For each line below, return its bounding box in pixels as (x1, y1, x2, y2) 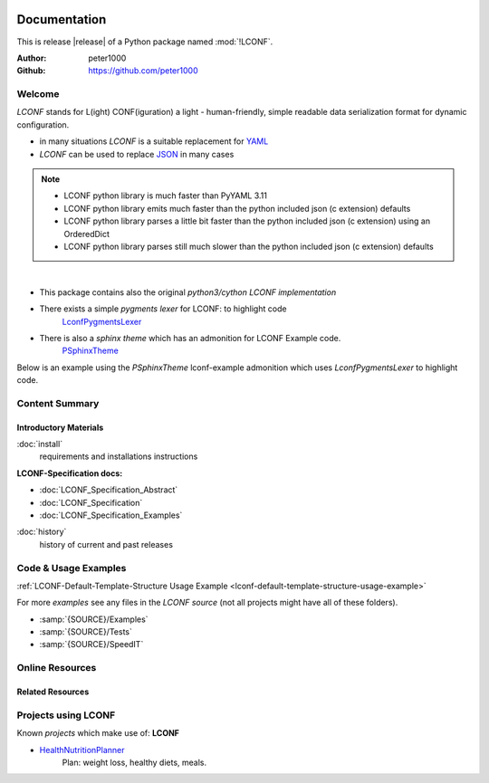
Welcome (16, 88, 60, 100)
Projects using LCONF (16, 709, 116, 721)
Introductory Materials (16, 422, 104, 433)
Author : (16, 53, 47, 63)
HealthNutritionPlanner (39, 744, 126, 755)
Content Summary (16, 396, 100, 409)
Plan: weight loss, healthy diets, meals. (62, 757, 207, 768)
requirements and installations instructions (39, 451, 198, 462)
